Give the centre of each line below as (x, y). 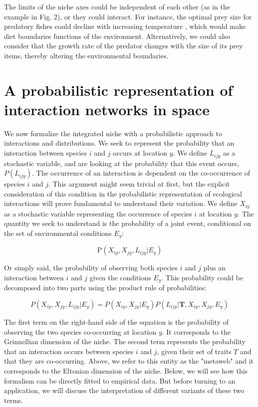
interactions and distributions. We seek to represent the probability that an (119, 143)
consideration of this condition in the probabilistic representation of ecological (123, 193)
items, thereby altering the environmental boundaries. (86, 55)
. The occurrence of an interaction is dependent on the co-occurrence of (141, 173)
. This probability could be (202, 277)
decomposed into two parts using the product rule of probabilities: (105, 288)
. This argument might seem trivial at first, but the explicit (139, 184)
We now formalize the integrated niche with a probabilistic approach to (113, 133)
